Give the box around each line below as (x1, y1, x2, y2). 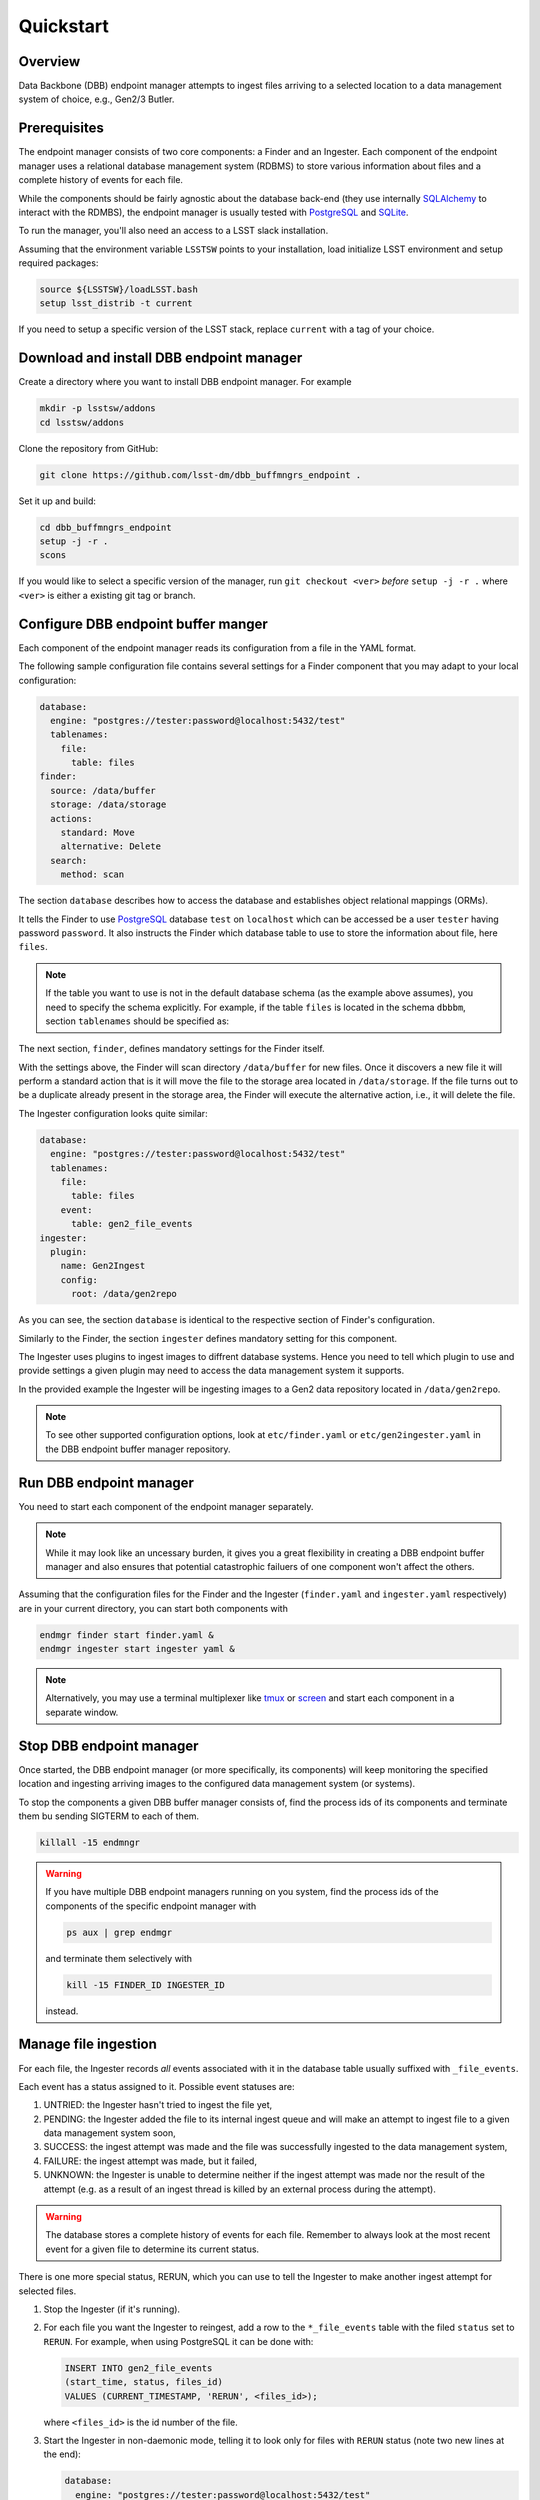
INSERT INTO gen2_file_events (64, 2362, 213, 2374)
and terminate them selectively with (45, 1952, 193, 1964)
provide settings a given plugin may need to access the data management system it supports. (18, 1365, 405, 1377)
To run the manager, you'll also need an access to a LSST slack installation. (18, 225, 329, 237)
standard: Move (60, 827, 135, 839)
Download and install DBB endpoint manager (18, 350, 303, 367)
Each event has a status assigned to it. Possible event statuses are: (18, 2080, 295, 2092)
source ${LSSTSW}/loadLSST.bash (39, 284, 199, 295)
